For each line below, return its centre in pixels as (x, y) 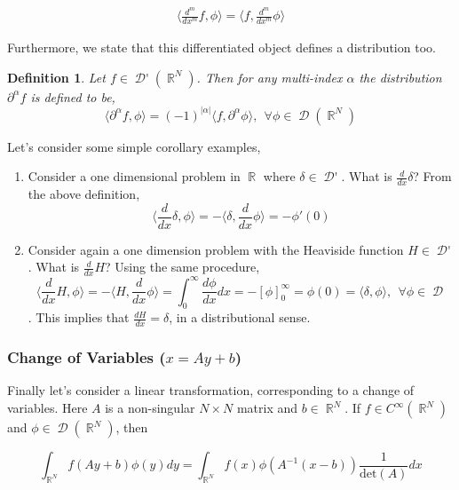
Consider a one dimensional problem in (134, 176)
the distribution (400, 77)
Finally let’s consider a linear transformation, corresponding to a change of (211, 390)
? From (432, 176)
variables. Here (47, 407)
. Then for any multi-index (269, 77)
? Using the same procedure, (182, 267)
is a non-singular (150, 407)
